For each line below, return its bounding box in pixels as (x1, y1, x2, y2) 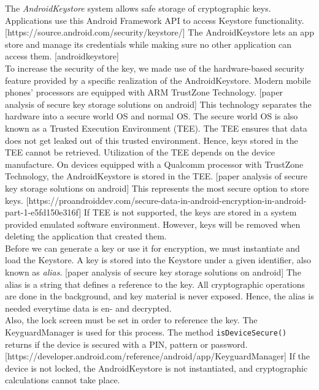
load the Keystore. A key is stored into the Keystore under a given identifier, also (5, 253, 312, 266)
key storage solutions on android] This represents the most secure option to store (5, 181, 309, 194)
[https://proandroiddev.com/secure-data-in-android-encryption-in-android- (26, 193, 307, 206)
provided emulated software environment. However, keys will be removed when (5, 217, 301, 230)
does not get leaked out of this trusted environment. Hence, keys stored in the (5, 133, 298, 146)
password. (210, 337, 248, 350)
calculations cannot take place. (5, 373, 120, 386)
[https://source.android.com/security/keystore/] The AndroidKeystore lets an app (5, 26, 314, 39)
